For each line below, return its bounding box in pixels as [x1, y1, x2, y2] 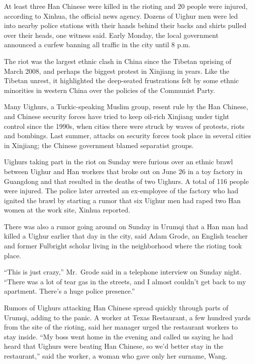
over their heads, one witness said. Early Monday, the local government [4, 30, 219, 40]
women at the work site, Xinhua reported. [4, 205, 130, 215]
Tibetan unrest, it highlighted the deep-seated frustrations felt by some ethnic [4, 75, 239, 86]
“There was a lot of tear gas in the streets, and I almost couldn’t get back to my [4, 276, 246, 286]
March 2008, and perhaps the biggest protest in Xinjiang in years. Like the [4, 65, 229, 76]
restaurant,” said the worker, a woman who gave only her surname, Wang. [4, 351, 227, 361]
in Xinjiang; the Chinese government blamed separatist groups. [4, 140, 194, 150]
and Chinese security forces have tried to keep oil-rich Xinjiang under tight [4, 111, 229, 121]
